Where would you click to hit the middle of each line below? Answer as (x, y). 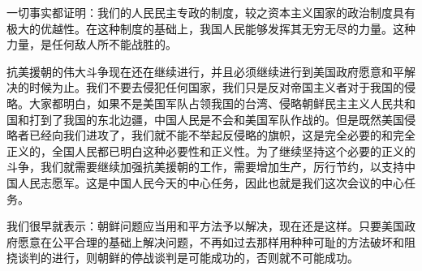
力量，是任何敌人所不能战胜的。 (92, 44)
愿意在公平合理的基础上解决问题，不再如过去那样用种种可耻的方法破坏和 (211, 241)
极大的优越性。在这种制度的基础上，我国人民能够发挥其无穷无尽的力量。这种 (211, 28)
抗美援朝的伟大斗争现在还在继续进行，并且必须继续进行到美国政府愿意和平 (205, 71)
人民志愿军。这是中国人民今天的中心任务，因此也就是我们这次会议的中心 (211, 182)
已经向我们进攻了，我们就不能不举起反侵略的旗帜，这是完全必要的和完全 (222, 135)
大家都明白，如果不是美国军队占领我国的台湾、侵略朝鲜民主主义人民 (211, 103)
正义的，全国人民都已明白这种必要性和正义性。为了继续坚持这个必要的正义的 (211, 151)
